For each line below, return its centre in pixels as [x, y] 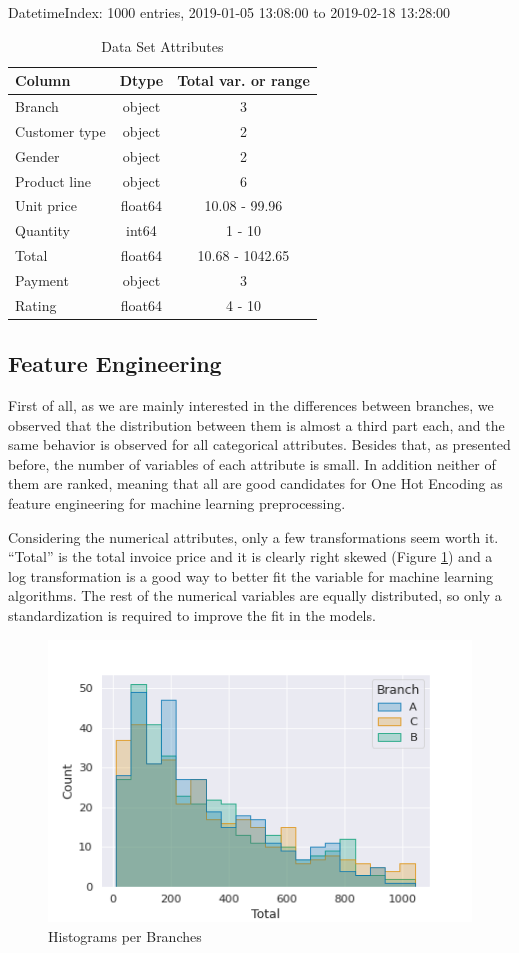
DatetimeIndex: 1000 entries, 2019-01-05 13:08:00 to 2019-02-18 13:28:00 [229, 12]
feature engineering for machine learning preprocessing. [177, 503]
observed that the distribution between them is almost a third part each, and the [256, 424]
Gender [37, 155]
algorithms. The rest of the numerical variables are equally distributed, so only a [255, 595]
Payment [42, 279]
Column [43, 80]
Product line [53, 180]
